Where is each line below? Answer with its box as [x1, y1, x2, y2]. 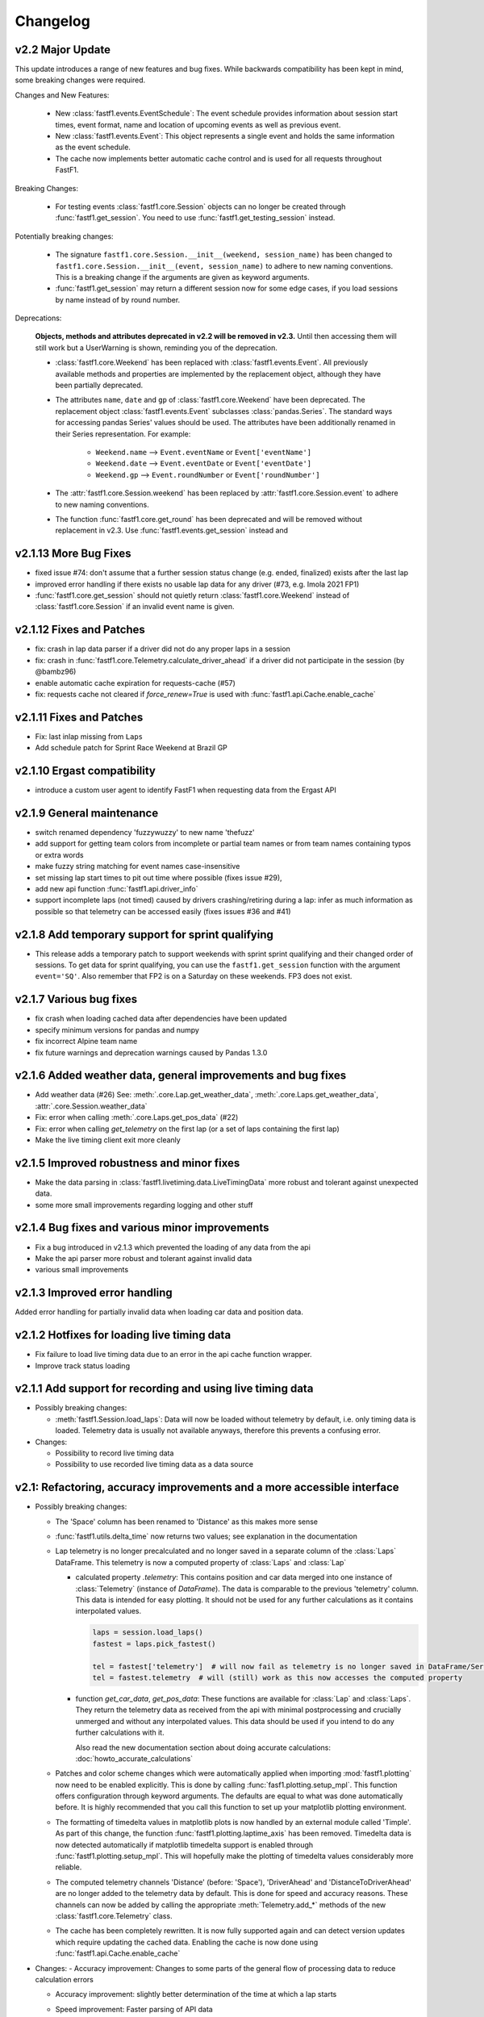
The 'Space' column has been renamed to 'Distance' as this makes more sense [55, 1517, 319, 1526]
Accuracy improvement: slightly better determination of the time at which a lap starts [55, 1990, 337, 1999]
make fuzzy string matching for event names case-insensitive [35, 862, 240, 871]
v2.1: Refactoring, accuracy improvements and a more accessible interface [15, 1480, 399, 1494]
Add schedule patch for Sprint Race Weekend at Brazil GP [35, 743, 227, 753]
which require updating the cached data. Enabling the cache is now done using [55, 1937, 319, 1947]
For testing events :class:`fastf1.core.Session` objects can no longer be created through [55, 202, 346, 211]
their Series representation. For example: [55, 428, 191, 439]
